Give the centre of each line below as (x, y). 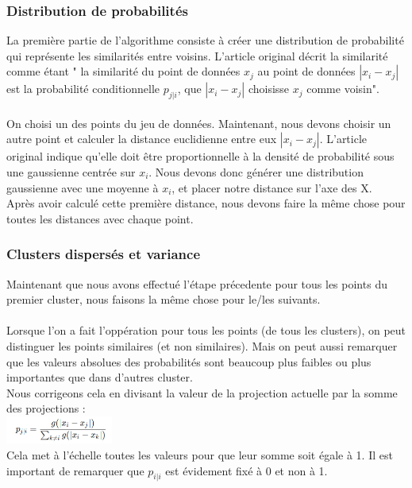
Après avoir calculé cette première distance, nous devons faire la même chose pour (206, 203)
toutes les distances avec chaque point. (100, 218)
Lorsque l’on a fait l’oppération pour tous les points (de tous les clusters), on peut (206, 330)
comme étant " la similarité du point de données (123, 71)
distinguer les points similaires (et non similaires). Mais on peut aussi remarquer (202, 345)
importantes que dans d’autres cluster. (100, 377)
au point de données (306, 71)
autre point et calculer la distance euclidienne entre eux (142, 139)
